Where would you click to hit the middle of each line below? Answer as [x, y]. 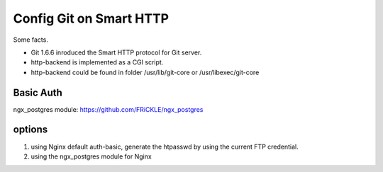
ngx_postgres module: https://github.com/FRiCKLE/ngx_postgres [108, 109]
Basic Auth [38, 92]
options [30, 130]
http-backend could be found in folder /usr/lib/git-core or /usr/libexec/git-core [145, 72]
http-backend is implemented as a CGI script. [97, 62]
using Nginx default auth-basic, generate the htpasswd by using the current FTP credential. [165, 147]
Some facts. [31, 40]
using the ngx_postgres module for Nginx [91, 156]
